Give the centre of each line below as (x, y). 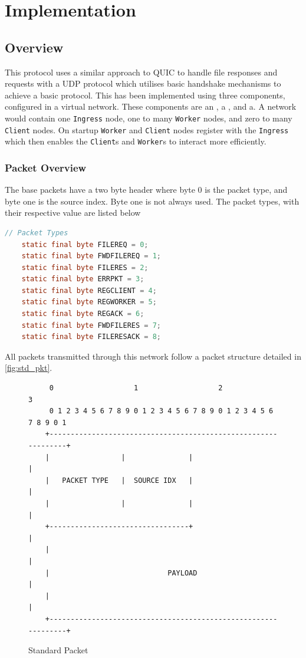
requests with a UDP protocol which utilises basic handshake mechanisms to (143, 83)
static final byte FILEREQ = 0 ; (85, 244)
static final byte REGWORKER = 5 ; (89, 302)
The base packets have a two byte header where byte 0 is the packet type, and (146, 190)
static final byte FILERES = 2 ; (85, 267)
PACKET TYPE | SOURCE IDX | (128, 480)
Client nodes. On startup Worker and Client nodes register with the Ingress (147, 129)
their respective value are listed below (73, 213)
